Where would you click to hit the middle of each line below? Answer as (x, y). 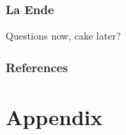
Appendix (54, 116)
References (37, 67)
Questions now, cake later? (63, 36)
